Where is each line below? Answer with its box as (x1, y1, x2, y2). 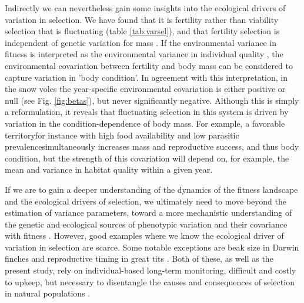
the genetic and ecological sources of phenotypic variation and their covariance (5, 218, 288, 230)
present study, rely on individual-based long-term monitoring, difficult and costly (5, 264, 296, 276)
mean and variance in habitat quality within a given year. (5, 163, 213, 176)
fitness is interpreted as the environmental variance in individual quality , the (5, 48, 283, 60)
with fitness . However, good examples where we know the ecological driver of (5, 229, 284, 242)
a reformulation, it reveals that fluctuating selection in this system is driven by (5, 106, 289, 118)
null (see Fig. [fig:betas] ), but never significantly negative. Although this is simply (5, 94, 299, 106)
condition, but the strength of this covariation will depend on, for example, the (5, 151, 289, 164)
